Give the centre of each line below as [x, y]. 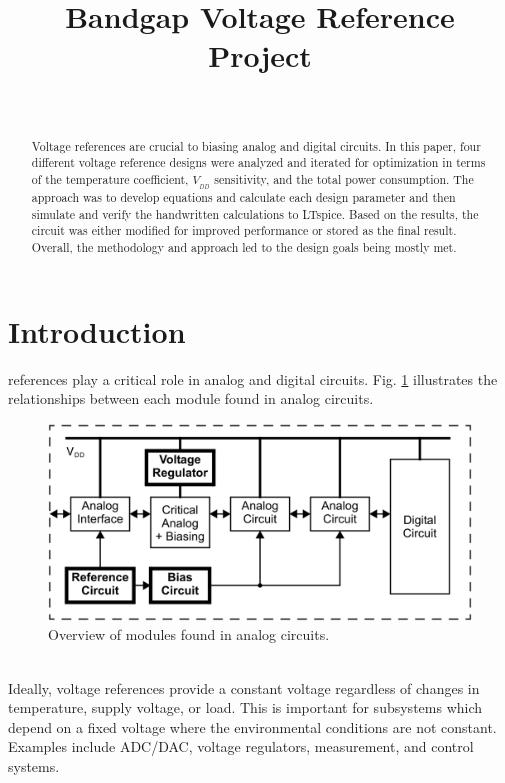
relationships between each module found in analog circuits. [191, 398]
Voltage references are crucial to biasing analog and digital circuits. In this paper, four [256, 145]
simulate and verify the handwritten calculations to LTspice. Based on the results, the [255, 213]
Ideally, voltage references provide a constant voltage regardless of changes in [244, 687]
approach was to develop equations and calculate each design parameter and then [243, 197]
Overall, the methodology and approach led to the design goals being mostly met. [244, 247]
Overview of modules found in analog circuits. [189, 634]
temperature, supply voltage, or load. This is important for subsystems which [245, 707]
